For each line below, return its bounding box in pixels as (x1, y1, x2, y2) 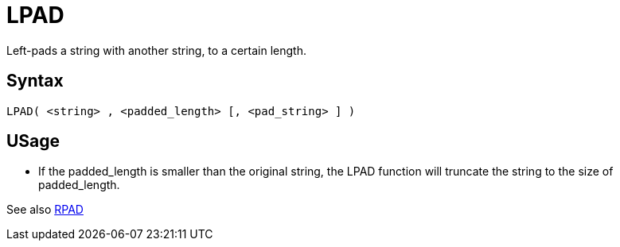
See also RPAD (6, 203, 84, 217)
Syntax (6, 71, 64, 91)
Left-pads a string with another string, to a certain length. (6, 43, 306, 57)
